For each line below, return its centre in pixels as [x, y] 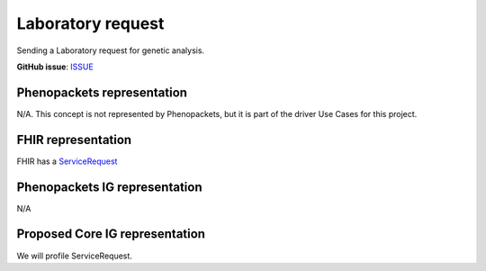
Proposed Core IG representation [111, 234]
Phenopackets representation [102, 92]
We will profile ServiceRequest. [74, 256]
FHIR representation [74, 140]
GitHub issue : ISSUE [55, 67]
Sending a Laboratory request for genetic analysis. [111, 50]
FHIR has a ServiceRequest [67, 161]
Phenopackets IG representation [109, 187]
